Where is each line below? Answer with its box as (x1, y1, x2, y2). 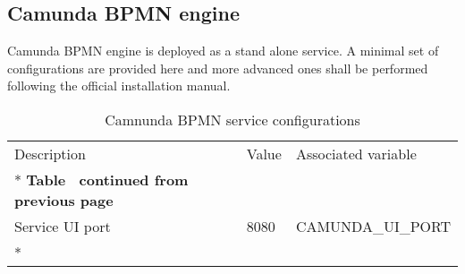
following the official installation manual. (7, 76, 231, 95)
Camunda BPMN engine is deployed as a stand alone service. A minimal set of (7, 41, 439, 60)
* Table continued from (14, 168, 189, 190)
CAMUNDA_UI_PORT (295, 215, 451, 236)
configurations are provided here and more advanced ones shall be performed (7, 58, 428, 77)
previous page (14, 189, 114, 210)
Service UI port (14, 215, 111, 236)
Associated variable (295, 142, 417, 164)
